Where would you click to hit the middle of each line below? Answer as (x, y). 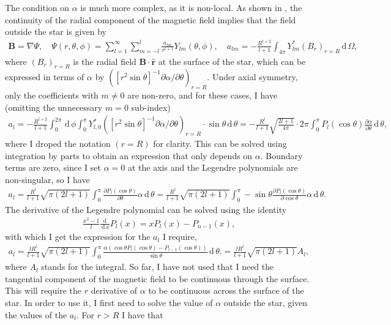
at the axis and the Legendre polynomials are (213, 167)
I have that (142, 314)
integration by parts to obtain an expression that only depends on (129, 155)
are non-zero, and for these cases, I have (203, 95)
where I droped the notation (58, 144)
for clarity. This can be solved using (220, 144)
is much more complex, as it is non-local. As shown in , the (191, 7)
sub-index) (151, 107)
